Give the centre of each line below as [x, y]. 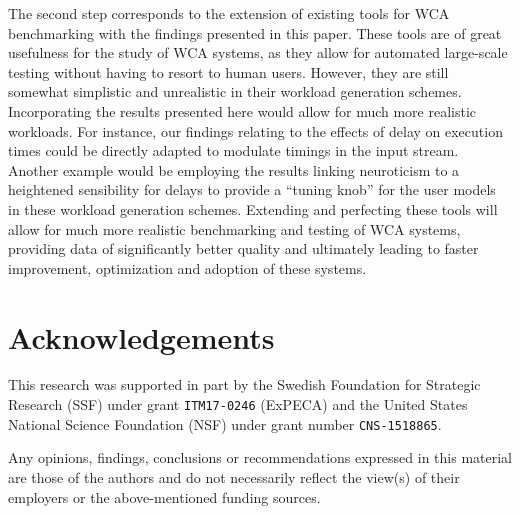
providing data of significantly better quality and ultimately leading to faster [243, 248]
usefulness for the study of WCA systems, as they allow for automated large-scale [258, 52]
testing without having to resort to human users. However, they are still [228, 71]
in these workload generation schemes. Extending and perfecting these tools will [253, 208]
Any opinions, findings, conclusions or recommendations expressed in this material [260, 457]
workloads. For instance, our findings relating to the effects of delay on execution [255, 130]
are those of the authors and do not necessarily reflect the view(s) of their [234, 476]
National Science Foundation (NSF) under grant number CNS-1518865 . [225, 423]
